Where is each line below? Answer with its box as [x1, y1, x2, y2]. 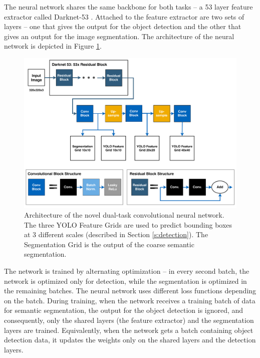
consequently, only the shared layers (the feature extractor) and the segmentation [4, 315, 254, 325]
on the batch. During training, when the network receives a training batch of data [4, 295, 255, 305]
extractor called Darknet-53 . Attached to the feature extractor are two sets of [4, 11, 244, 22]
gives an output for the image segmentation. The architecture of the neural [4, 31, 234, 41]
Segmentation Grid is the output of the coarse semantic [24, 239, 194, 249]
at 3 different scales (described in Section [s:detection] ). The [24, 229, 208, 240]
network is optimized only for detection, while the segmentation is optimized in [4, 275, 247, 286]
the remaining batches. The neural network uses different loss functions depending [4, 285, 256, 296]
